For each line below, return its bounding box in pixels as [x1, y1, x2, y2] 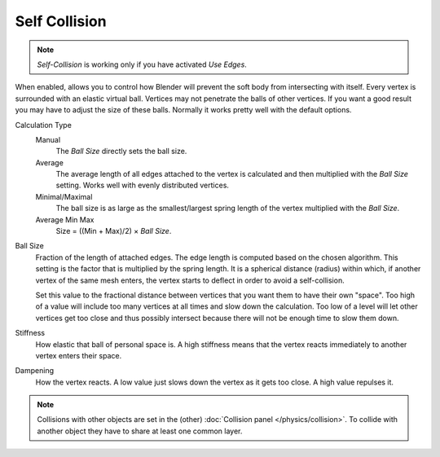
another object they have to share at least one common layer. [37, 426, 243, 436]
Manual [35, 134, 61, 144]
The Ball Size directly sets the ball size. [55, 147, 187, 156]
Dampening [15, 366, 55, 376]
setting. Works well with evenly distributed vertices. [55, 180, 230, 191]
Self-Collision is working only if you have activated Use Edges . [37, 59, 248, 69]
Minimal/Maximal [35, 191, 93, 201]
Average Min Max [35, 214, 95, 224]
